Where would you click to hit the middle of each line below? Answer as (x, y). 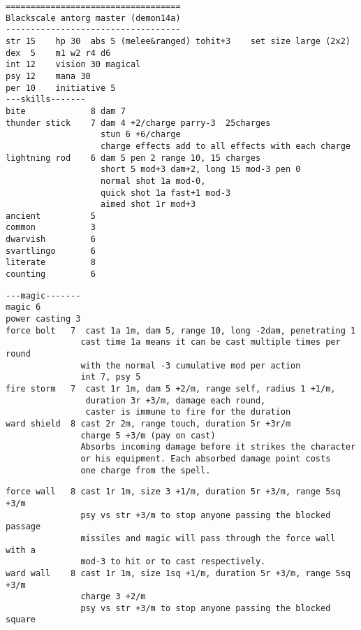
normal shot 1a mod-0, (153, 181)
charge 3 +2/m (113, 597)
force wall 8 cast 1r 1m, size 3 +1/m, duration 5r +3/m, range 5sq (173, 492)
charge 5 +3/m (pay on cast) (148, 435)
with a (21, 550)
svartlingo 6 (51, 251)
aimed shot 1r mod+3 (148, 205)
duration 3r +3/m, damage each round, (176, 400)
